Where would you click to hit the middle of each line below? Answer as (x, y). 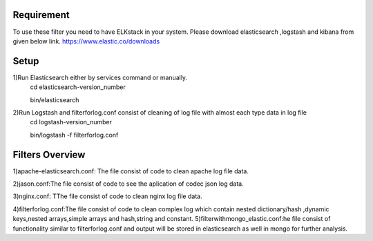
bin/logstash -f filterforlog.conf (74, 135)
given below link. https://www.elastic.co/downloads (86, 41)
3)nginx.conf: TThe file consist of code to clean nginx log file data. (108, 196)
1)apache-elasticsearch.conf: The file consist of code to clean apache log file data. (131, 171)
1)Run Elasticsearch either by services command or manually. (100, 77)
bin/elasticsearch (55, 99)
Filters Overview (49, 154)
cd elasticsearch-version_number (78, 87)
